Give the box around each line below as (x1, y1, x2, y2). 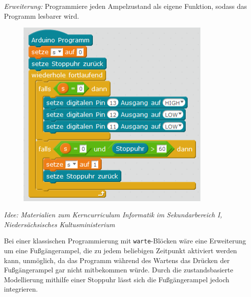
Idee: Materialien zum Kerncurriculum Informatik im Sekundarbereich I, (4, 209, 223, 220)
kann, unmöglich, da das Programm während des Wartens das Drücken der (4, 255, 230, 265)
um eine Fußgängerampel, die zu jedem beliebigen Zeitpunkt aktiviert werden (4, 245, 237, 255)
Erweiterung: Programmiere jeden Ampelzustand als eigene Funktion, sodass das (4, 1, 247, 11)
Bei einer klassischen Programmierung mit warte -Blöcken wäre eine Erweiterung (4, 236, 246, 246)
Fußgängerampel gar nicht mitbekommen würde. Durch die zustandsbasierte (4, 265, 233, 275)
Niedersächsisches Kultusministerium (4, 219, 115, 229)
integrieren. (4, 284, 38, 294)
